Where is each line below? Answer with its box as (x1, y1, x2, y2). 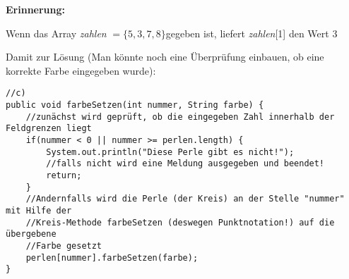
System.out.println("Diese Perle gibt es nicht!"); (46, 147, 295, 157)
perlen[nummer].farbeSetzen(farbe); (25, 252, 199, 263)
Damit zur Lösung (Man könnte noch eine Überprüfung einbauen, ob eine (6, 49, 324, 64)
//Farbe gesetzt (25, 240, 102, 251)
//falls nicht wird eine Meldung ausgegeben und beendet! (46, 159, 325, 169)
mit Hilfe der (6, 205, 72, 216)
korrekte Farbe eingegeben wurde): (6, 63, 156, 77)
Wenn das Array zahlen (6, 25, 107, 40)
